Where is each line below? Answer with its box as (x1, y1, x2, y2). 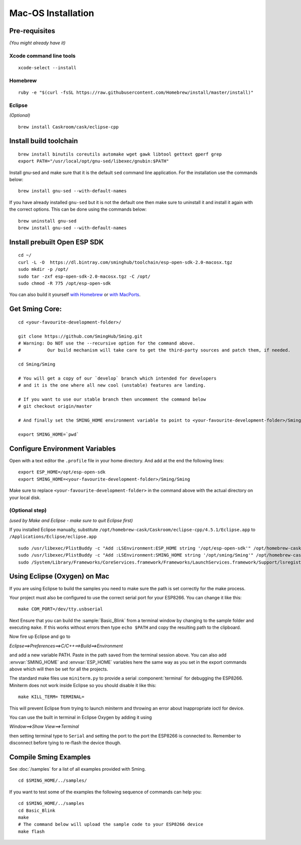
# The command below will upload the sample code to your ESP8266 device (18, 821, 204, 827)
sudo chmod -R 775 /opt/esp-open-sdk (18, 281, 111, 286)
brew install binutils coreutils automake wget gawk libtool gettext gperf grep (18, 151, 222, 157)
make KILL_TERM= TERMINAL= (18, 694, 85, 700)
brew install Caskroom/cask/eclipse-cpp (18, 124, 119, 130)
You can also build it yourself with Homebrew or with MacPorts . (9, 291, 141, 298)
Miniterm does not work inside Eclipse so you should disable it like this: (9, 682, 157, 688)
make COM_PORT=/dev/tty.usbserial (18, 606, 103, 612)
